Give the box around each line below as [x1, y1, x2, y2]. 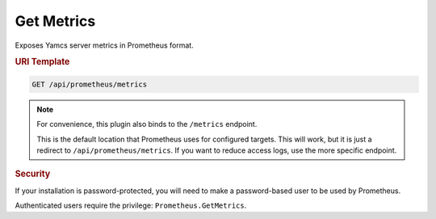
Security [15, 168, 51, 179]
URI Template [15, 57, 70, 68]
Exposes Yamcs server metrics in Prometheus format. [15, 40, 194, 50]
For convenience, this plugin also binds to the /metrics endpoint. [36, 120, 258, 129]
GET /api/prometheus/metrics [31, 79, 148, 89]
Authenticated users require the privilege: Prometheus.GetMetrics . [15, 200, 247, 210]
